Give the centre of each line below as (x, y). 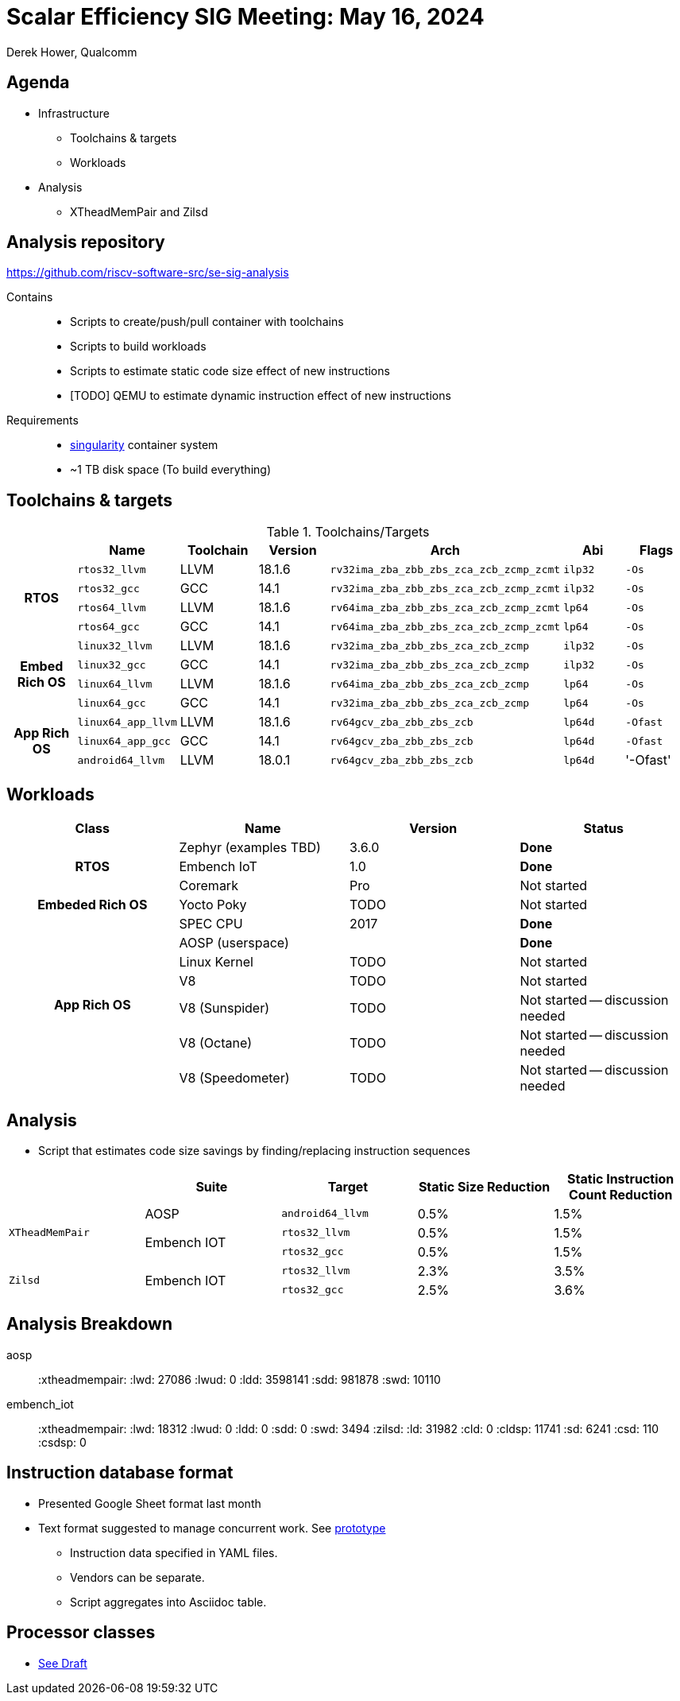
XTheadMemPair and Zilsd (139, 211)
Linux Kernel (216, 962)
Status (603, 829)
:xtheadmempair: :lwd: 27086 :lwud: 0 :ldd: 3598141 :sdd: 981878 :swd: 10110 (240, 1379)
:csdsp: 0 (62, 1442)
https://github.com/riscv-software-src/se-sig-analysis (148, 273)
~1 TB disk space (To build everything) (171, 470)
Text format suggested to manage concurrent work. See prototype (212, 1528)
